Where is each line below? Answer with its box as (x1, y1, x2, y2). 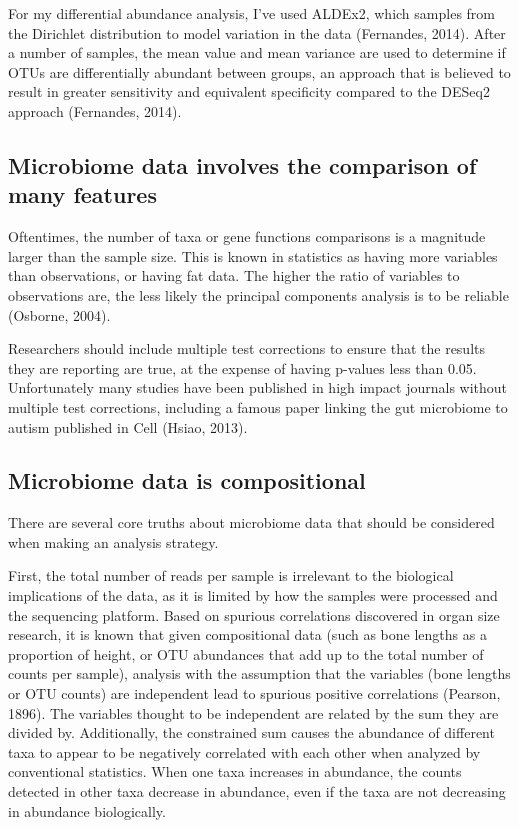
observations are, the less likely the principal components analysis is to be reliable (8, 284, 509, 305)
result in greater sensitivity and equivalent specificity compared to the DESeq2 (8, 81, 490, 102)
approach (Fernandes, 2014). (8, 100, 182, 121)
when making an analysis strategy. (8, 531, 219, 552)
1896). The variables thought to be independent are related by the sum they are (8, 702, 499, 723)
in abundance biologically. (8, 800, 166, 821)
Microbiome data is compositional (8, 465, 366, 496)
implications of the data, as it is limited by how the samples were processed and (8, 585, 498, 606)
